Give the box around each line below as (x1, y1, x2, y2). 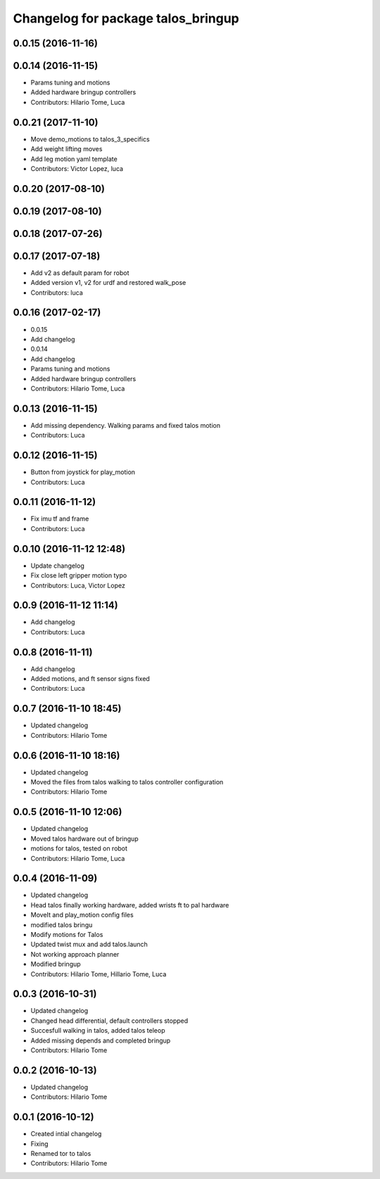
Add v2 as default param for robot (30, 268, 129, 277)
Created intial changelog (30, 1130, 102, 1138)
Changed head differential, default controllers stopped (30, 1017, 189, 1025)
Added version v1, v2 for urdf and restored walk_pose (30, 279, 186, 287)
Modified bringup (30, 960, 81, 969)
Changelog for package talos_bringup (13, 11, 239, 26)
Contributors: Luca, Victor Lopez (30, 581, 126, 589)
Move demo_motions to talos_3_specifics (30, 134, 151, 144)
